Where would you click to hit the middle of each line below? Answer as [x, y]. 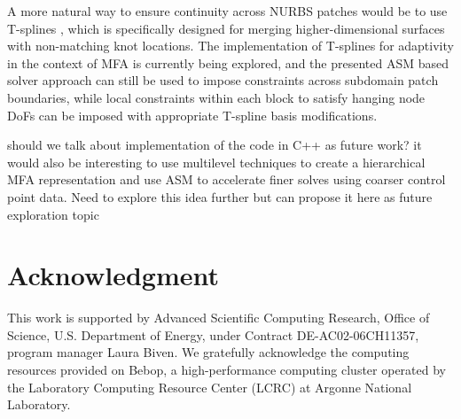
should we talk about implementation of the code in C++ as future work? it [215, 145]
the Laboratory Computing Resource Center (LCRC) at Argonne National [210, 387]
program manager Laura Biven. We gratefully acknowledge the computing [208, 352]
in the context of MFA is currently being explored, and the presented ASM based [228, 62]
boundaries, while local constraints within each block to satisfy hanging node [216, 97]
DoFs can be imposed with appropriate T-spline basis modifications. [192, 115]
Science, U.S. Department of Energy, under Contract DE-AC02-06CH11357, [213, 334]
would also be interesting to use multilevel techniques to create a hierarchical [216, 162]
